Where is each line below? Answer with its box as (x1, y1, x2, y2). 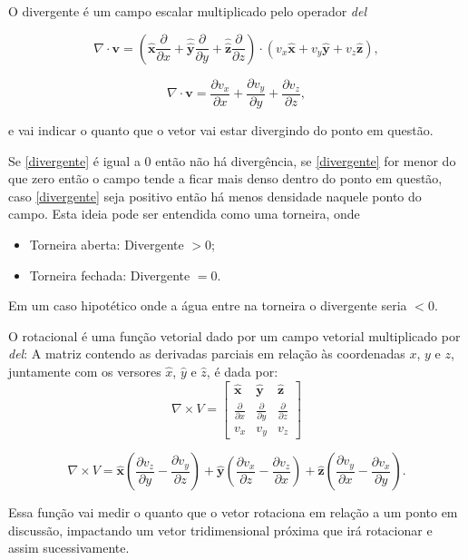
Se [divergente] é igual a (8, 151, 141, 170)
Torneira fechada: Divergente (29, 265, 190, 284)
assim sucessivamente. (8, 538, 130, 557)
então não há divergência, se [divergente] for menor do (155, 151, 456, 170)
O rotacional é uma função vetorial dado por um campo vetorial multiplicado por (8, 326, 461, 345)
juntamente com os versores (8, 362, 161, 381)
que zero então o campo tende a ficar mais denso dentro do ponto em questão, (8, 169, 443, 188)
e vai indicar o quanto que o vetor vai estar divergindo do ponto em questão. (8, 121, 434, 140)
